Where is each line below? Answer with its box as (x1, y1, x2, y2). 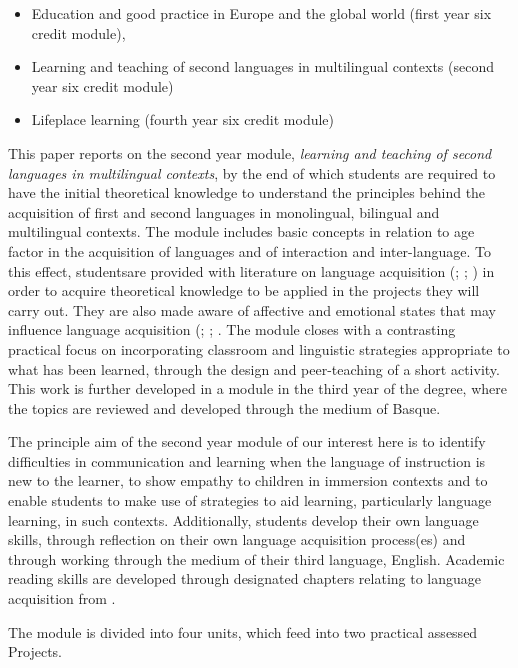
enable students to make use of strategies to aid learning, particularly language (8, 490, 492, 511)
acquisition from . (8, 588, 116, 609)
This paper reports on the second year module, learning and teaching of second (8, 142, 492, 163)
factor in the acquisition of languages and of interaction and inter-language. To (8, 240, 491, 261)
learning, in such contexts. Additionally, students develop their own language (8, 509, 479, 530)
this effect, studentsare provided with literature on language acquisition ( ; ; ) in (8, 260, 495, 281)
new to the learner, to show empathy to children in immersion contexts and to (8, 470, 488, 491)
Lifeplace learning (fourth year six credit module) (31, 109, 335, 130)
